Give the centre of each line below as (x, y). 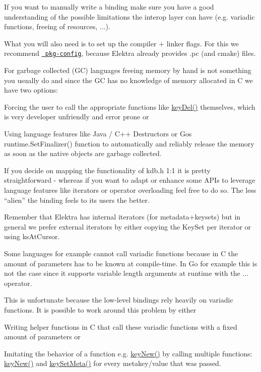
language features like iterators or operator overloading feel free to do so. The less (130, 190)
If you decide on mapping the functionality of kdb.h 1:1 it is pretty (107, 170)
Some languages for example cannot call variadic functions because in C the (121, 253)
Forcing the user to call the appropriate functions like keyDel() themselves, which (130, 106)
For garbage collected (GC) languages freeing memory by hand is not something (128, 70)
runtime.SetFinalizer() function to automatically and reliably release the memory (129, 143)
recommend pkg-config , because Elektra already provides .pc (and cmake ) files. (130, 53)
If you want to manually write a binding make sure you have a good (109, 7)
